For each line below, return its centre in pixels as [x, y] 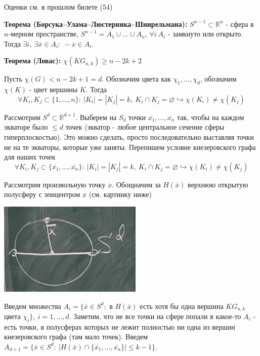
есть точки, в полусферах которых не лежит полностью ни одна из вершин [120, 326]
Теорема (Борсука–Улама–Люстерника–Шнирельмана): [96, 24]
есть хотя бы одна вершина [182, 306]
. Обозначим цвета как [136, 79]
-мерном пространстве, [43, 34]
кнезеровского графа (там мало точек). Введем [76, 337]
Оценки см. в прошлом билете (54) [58, 7]
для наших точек [30, 157]
